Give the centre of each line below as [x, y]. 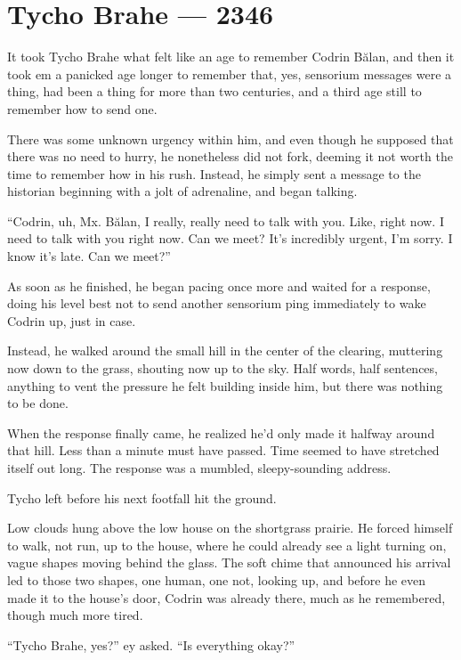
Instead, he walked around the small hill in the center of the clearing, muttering [225, 350]
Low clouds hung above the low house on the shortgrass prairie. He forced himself [230, 528]
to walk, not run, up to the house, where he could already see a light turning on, [227, 545]
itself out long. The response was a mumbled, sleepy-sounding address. [199, 468]
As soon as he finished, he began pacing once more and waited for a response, [219, 285]
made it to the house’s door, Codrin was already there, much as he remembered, [226, 597]
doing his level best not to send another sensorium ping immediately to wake [217, 303]
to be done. [38, 403]
